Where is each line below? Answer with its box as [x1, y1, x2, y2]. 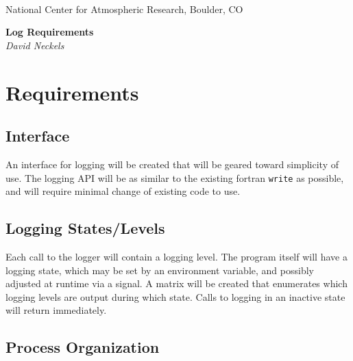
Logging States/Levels [5, 217, 165, 239]
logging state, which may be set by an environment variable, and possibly [5, 263, 314, 277]
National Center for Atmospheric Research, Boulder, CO [5, 1, 243, 16]
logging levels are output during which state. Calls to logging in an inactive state [5, 289, 345, 304]
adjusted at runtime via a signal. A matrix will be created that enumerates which [5, 276, 348, 291]
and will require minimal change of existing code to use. [5, 184, 241, 198]
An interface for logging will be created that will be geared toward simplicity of [5, 157, 339, 171]
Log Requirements [5, 25, 94, 39]
